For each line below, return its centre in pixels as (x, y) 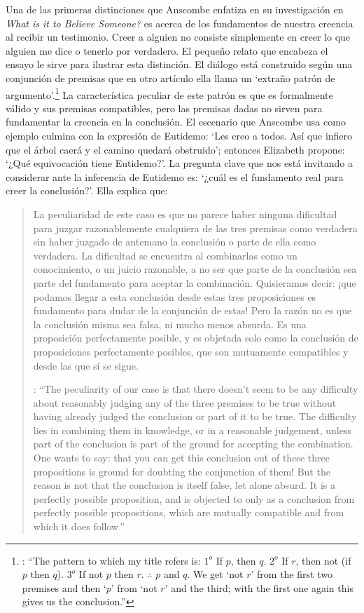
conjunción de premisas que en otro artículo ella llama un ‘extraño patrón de (170, 78)
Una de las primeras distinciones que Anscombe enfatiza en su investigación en (175, 9)
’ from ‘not (134, 587)
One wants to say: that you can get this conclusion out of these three (181, 458)
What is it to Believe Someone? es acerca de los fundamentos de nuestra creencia (180, 23)
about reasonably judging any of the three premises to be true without (185, 402)
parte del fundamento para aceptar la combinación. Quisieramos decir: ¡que (195, 282)
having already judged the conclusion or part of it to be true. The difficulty (195, 416)
